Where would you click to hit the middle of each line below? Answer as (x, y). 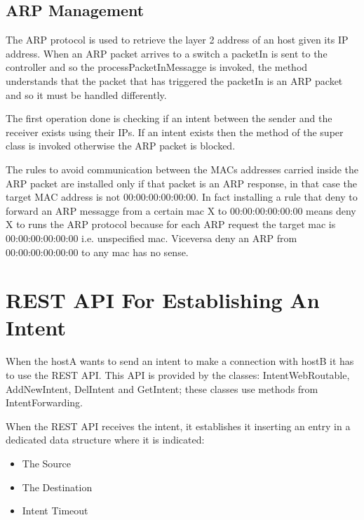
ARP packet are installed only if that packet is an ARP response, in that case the (181, 183)
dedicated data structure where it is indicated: (105, 440)
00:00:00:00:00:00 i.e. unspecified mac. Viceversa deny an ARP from (151, 238)
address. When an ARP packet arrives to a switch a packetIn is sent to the (167, 53)
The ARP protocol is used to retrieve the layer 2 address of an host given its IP (177, 40)
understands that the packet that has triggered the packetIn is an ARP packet (174, 80)
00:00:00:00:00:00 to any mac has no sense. (97, 252)
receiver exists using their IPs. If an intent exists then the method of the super (175, 132)
